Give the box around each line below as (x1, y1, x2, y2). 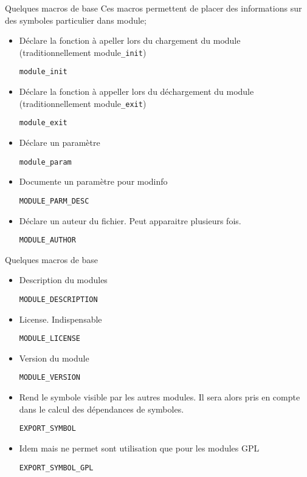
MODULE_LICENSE (19, 334, 81, 343)
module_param (19, 157, 72, 166)
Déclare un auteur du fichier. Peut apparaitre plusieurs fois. (19, 214, 241, 227)
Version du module (19, 351, 89, 364)
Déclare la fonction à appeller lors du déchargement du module (19, 85, 254, 98)
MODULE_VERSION (19, 373, 81, 382)
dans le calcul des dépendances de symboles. (19, 402, 184, 415)
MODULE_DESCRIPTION (19, 295, 98, 304)
